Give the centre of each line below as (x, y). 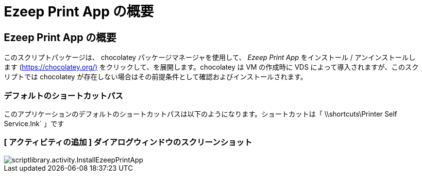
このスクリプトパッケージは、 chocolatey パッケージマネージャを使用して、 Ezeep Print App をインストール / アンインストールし (210, 58)
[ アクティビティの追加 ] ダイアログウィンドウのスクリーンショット (128, 142)
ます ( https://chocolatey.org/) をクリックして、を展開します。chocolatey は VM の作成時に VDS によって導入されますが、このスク (211, 67)
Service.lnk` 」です (34, 123)
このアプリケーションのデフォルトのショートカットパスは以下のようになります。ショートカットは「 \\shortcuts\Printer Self (201, 114)
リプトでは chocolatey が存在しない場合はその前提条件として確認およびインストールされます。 (156, 77)
